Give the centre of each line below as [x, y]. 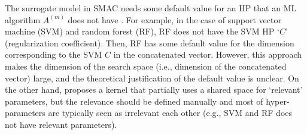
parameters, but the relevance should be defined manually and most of [134, 101]
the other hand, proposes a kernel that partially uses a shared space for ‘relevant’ [154, 90]
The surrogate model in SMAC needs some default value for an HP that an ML [151, 8]
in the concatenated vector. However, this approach [208, 54]
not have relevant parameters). [61, 124]
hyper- [278, 101]
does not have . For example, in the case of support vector [174, 19]
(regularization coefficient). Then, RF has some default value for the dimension [150, 43]
